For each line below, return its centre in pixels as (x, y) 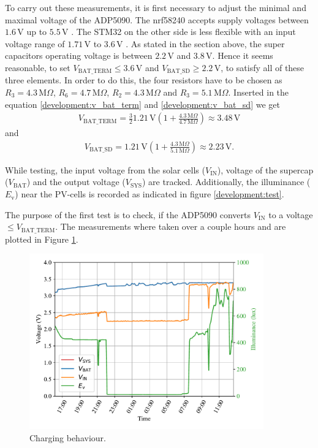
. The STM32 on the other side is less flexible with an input (184, 32)
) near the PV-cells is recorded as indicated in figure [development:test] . (150, 194)
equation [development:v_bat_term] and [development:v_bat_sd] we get (142, 104)
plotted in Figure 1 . (42, 239)
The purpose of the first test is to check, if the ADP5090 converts (128, 214)
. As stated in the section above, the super (205, 43)
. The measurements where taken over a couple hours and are (171, 226)
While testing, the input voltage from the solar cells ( (105, 169)
